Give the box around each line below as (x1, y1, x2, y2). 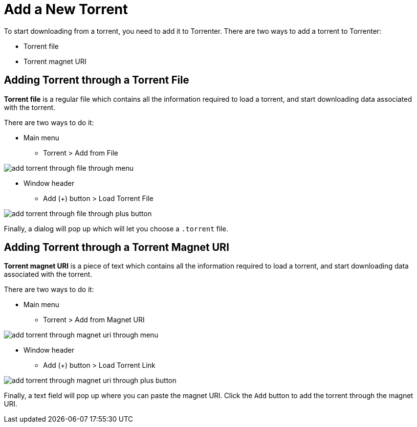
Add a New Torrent (4, 1, 128, 18)
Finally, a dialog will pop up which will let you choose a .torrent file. (4, 224, 228, 233)
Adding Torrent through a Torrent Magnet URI (4, 241, 229, 254)
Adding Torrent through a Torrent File (4, 74, 189, 87)
